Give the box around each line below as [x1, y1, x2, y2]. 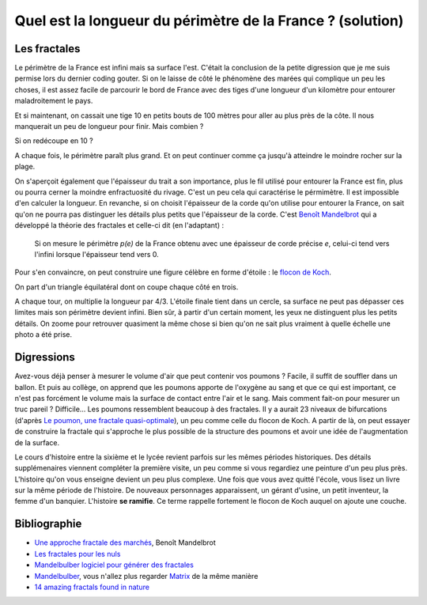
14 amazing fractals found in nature [34, 582, 150, 592]
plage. [14, 162, 36, 172]
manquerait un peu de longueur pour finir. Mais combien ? [14, 122, 204, 131]
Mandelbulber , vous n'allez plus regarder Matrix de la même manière [34, 571, 259, 580]
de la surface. [14, 437, 60, 447]
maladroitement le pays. [14, 96, 93, 106]
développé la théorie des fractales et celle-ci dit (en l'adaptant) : [14, 221, 225, 230]
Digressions [14, 350, 75, 364]
